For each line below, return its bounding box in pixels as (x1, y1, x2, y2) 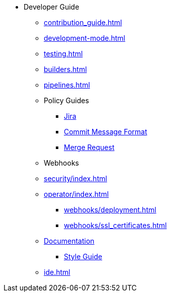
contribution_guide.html (44, 18, 122, 27)
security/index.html (44, 174, 107, 183)
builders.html (44, 65, 87, 73)
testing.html (44, 49, 83, 58)
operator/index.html (44, 190, 109, 198)
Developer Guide (24, 3, 79, 11)
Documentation (44, 237, 95, 245)
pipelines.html (44, 81, 90, 89)
